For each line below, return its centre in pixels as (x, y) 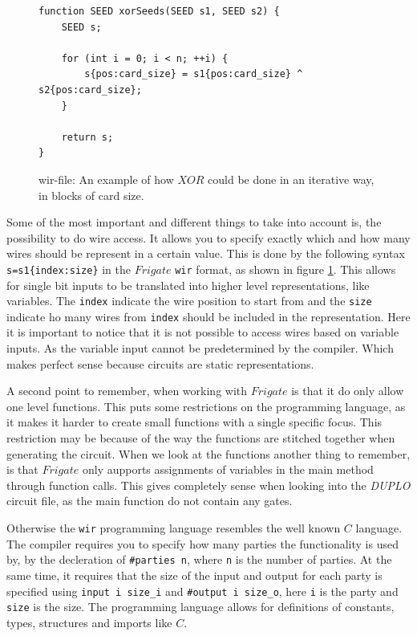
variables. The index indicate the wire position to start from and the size (189, 301)
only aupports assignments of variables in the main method (228, 469)
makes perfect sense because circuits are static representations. (160, 363)
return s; (87, 137)
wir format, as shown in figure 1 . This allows (285, 269)
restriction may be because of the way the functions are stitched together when (201, 438)
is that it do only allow (348, 391)
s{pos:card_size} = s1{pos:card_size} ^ (194, 74)
